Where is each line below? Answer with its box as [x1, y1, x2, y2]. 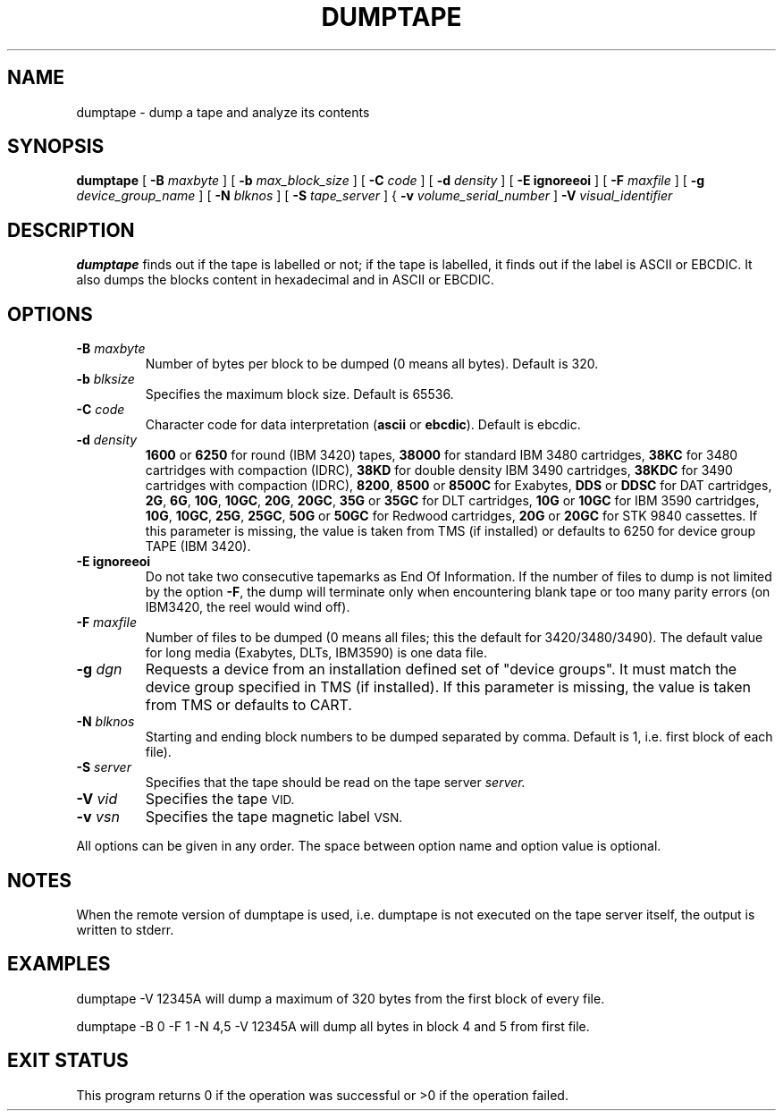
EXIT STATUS [7, 1049, 129, 1072]
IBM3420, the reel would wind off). [145, 599, 350, 615]
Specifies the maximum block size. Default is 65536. [145, 386, 454, 402]
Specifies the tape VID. [145, 790, 295, 809]
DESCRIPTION [7, 218, 135, 241]
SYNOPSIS [7, 135, 105, 158]
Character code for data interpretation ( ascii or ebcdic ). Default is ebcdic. [145, 417, 581, 433]
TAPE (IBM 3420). [145, 538, 251, 555]
